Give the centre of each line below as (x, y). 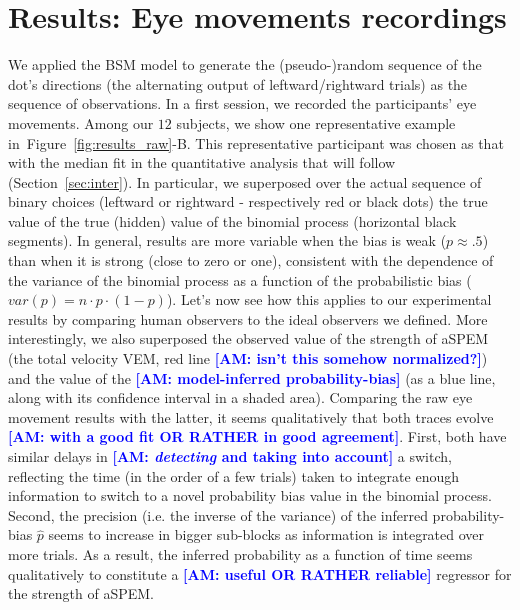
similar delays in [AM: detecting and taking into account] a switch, (230, 456)
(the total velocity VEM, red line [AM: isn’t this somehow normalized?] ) (248, 358)
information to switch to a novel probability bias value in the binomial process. (250, 495)
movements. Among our (81, 122)
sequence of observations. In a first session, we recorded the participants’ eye (242, 103)
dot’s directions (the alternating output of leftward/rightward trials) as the (238, 83)
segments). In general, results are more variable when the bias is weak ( (227, 240)
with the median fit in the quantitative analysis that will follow (202, 162)
